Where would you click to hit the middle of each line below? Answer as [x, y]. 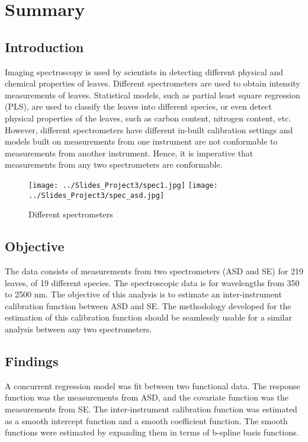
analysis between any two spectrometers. [78, 329]
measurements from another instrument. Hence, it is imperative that [129, 153]
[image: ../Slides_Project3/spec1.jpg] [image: [123, 185]
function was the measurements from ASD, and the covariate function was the [147, 397]
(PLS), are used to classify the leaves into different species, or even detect [138, 106]
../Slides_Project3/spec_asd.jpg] [97, 195]
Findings [32, 361]
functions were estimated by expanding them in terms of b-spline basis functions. [152, 432]
